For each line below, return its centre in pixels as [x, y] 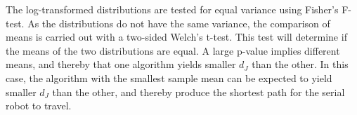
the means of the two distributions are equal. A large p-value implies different [173, 50]
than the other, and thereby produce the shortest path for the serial [199, 92]
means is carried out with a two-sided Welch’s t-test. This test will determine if [176, 37]
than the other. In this [300, 64]
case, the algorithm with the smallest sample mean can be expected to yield [169, 77]
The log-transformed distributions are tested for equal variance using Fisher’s [172, 9]
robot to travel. [39, 106]
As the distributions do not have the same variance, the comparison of [179, 23]
